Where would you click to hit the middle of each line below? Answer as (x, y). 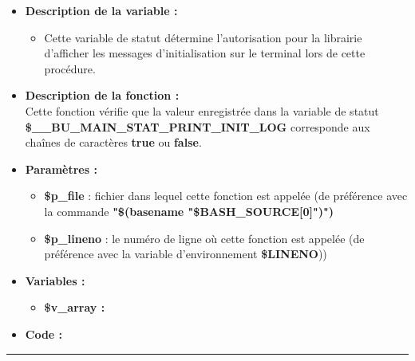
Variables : (55, 280)
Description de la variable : (101, 10)
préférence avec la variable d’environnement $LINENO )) (186, 254)
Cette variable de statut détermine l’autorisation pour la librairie (203, 37)
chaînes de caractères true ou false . (113, 142)
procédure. (70, 68)
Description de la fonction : (102, 95)
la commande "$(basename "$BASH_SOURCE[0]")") (189, 211)
